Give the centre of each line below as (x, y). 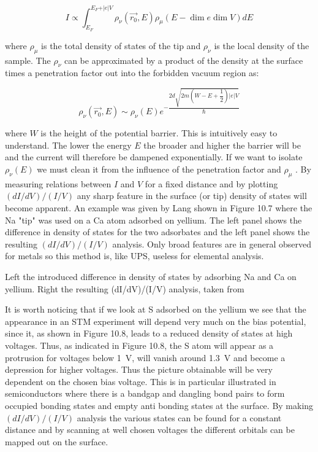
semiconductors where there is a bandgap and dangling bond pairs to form (145, 393)
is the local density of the (262, 45)
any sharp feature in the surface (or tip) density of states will (192, 196)
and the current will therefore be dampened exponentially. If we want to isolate (154, 157)
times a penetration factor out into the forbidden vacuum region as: (132, 73)
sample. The (28, 60)
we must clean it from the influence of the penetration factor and (159, 169)
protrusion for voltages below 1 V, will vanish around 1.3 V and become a (145, 357)
